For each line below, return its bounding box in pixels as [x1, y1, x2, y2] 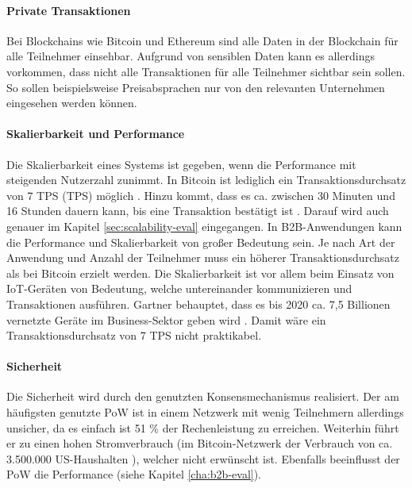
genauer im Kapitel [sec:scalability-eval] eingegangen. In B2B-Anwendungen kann [6, 217, 402, 234]
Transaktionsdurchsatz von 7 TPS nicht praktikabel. [6, 327, 262, 344]
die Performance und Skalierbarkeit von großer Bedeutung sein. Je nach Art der [6, 233, 395, 250]
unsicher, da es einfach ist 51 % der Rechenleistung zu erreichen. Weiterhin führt [6, 419, 399, 436]
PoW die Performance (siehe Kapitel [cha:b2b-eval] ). [6, 466, 262, 482]
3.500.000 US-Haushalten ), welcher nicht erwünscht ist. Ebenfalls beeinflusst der [6, 450, 400, 467]
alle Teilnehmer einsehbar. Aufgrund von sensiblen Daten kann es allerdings [6, 48, 375, 64]
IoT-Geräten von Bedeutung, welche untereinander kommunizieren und [6, 280, 352, 297]
